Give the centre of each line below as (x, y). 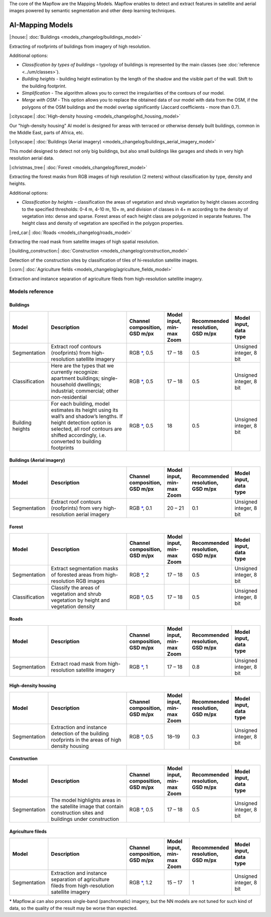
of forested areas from (78, 574)
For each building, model (80, 403)
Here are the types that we (82, 366)
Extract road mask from (79, 663)
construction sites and (77, 812)
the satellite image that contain (87, 806)
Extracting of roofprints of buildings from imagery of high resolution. (80, 46)
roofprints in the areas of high (86, 739)
